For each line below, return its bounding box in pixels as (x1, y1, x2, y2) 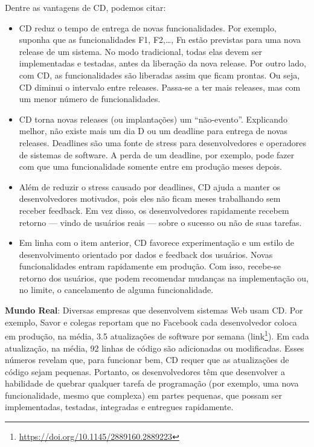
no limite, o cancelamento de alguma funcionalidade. (19, 283, 214, 296)
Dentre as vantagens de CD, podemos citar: (5, 1, 166, 13)
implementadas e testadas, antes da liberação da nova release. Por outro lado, (19, 57, 306, 69)
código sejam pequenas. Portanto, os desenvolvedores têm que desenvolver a (5, 365, 285, 378)
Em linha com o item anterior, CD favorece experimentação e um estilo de (19, 236, 294, 249)
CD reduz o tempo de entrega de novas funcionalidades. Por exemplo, (19, 21, 277, 34)
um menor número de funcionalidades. (19, 92, 161, 105)
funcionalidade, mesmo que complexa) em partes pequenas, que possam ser (5, 388, 283, 401)
